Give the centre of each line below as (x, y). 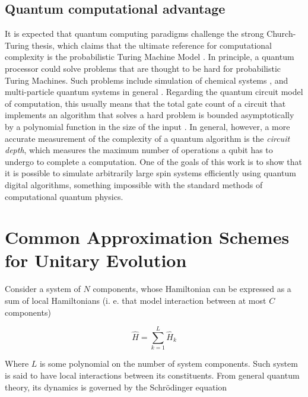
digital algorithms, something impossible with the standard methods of (134, 184)
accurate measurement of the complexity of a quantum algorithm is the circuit (147, 138)
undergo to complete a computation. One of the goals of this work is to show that (153, 161)
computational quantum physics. (64, 196)
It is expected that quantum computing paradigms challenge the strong (134, 34)
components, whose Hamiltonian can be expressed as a (192, 289)
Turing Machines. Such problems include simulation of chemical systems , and (147, 80)
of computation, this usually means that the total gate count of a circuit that (145, 103)
